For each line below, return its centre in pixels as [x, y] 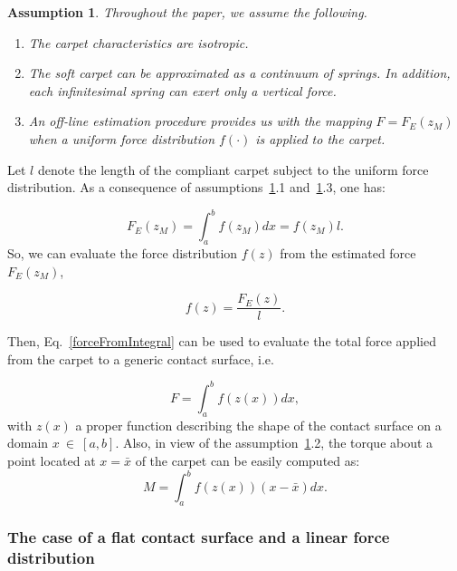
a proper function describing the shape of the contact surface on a [258, 425]
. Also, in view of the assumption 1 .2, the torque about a [274, 443]
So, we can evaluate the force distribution [123, 253]
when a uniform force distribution [122, 138]
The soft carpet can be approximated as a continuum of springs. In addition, [239, 73]
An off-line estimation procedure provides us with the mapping [200, 121]
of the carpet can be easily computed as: [248, 460]
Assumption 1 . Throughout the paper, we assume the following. [187, 12]
